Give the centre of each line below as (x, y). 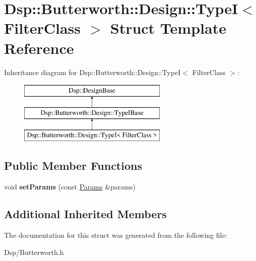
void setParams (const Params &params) (70, 187)
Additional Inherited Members (85, 214)
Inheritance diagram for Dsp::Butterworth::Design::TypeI (92, 72)
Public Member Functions (73, 166)
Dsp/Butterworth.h (34, 252)
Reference (39, 48)
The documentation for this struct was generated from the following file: (116, 235)
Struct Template (168, 28)
